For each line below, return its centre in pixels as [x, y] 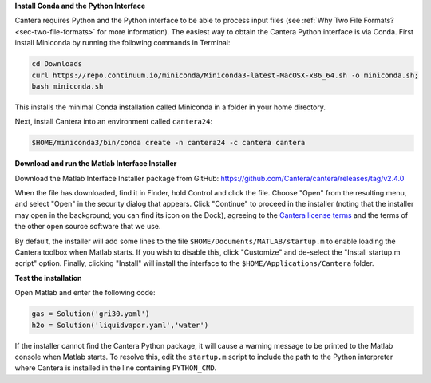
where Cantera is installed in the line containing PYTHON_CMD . [116, 368]
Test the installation [49, 278]
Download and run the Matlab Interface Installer [96, 164]
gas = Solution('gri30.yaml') [91, 314]
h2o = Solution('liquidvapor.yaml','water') [120, 325]
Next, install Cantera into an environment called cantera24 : [114, 122]
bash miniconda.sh [67, 86]
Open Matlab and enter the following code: [85, 293]
